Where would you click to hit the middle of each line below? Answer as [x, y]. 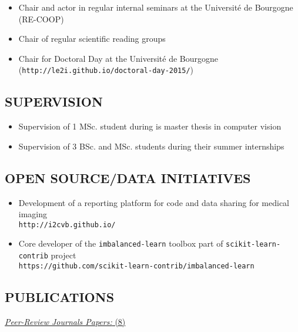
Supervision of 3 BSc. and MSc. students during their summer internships [151, 146]
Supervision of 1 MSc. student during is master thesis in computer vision [150, 126]
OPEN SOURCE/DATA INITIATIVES [128, 177]
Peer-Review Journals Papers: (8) [65, 321]
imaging [33, 214]
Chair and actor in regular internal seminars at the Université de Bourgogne [156, 7]
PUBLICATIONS [60, 296]
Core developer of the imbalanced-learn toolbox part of [121, 243]
